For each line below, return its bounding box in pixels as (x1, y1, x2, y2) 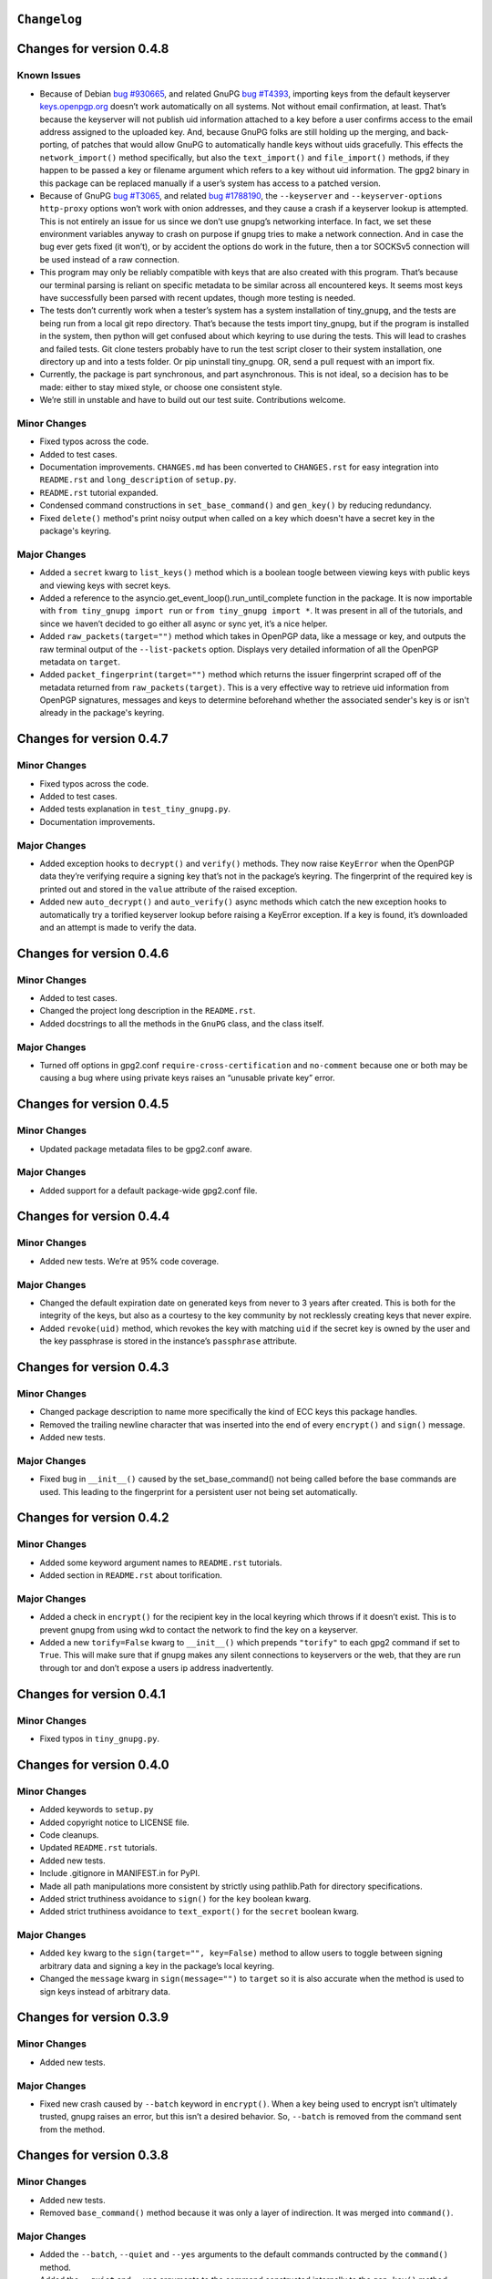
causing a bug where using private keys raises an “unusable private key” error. (39, 1072, 336, 1084)
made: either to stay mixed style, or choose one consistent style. (39, 381, 282, 392)
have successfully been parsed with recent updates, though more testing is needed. (39, 293, 355, 304)
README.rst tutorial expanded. (39, 487, 159, 498)
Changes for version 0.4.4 (16, 1209, 170, 1224)
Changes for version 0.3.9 (16, 2010, 169, 2026)
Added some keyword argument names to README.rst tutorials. (39, 1557, 282, 1568)
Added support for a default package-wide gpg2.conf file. (39, 1185, 258, 1196)
